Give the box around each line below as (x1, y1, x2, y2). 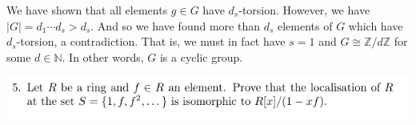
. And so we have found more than (90, 17, 260, 34)
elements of (277, 17, 333, 34)
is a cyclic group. (159, 48, 243, 65)
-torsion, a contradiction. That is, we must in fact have (16, 33, 286, 50)
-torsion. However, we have (238, 2, 370, 18)
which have (348, 17, 403, 34)
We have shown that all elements (6, 2, 168, 18)
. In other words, (62, 48, 144, 65)
